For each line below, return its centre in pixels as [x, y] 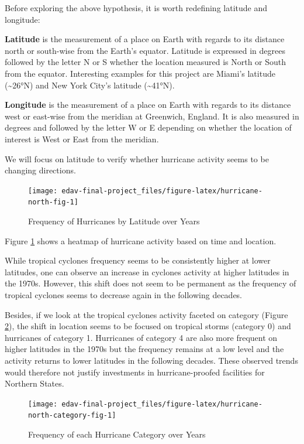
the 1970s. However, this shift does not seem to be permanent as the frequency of [151, 283]
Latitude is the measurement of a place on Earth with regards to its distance [145, 39]
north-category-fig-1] [72, 416]
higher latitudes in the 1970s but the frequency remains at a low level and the [144, 349]
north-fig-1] [53, 202]
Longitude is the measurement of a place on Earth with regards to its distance [148, 105]
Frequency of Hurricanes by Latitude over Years [114, 221]
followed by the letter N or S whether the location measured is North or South [146, 62]
